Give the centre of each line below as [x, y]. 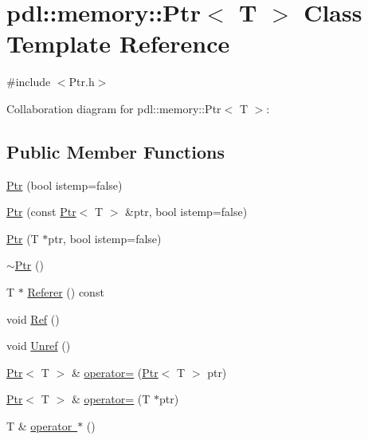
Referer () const [66, 292]
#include [29, 82]
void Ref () [33, 318]
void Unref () [39, 346]
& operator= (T [111, 399]
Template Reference [118, 43]
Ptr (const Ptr [41, 212]
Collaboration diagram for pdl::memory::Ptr [114, 108]
